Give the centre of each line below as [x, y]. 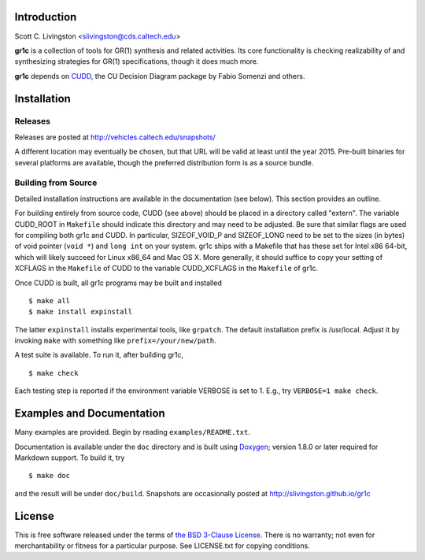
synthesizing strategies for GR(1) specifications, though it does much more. [137, 61]
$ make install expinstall [81, 312]
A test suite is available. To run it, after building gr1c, [99, 355]
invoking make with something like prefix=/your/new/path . [115, 341]
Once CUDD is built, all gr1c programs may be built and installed [118, 283]
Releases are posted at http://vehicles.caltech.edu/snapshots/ [115, 137]
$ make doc [50, 476]
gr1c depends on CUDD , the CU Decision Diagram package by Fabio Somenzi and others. [160, 76]
